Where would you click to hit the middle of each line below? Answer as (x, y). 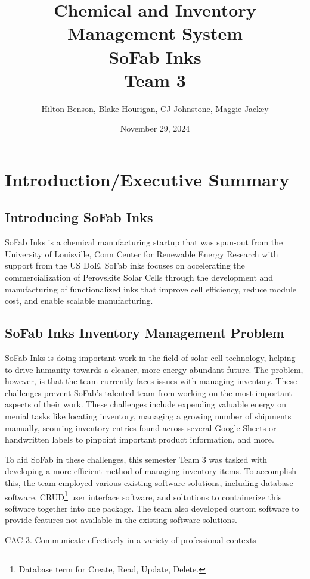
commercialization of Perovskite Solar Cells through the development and (139, 277)
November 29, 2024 (155, 128)
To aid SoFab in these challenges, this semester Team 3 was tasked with (136, 459)
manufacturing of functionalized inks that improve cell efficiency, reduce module (151, 289)
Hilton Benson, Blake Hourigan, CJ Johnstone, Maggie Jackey (155, 108)
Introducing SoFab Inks (79, 217)
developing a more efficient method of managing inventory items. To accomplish (151, 471)
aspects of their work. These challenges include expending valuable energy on (146, 404)
